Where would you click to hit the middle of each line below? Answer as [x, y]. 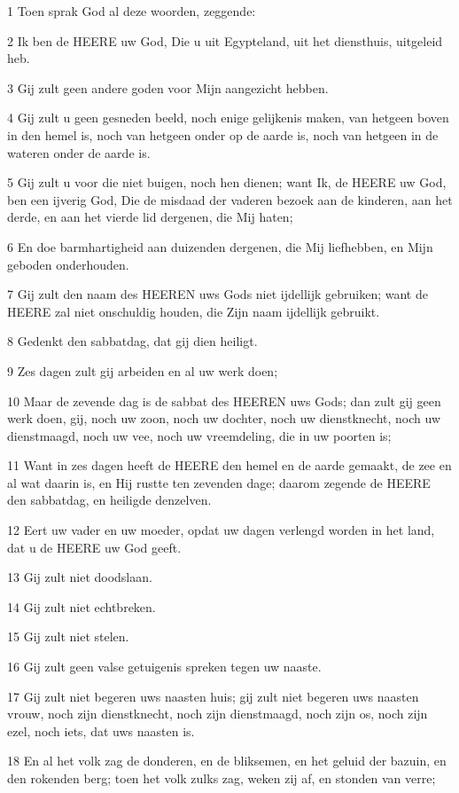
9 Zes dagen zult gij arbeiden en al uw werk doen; [143, 370]
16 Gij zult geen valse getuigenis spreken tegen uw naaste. [164, 667]
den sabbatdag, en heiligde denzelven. [109, 500]
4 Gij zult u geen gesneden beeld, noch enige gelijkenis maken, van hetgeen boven [228, 118]
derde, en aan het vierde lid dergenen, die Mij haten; [150, 217]
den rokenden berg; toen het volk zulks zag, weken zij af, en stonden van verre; [222, 778]
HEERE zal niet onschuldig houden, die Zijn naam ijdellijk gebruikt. [194, 311]
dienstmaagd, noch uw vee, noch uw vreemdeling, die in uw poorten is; [199, 435]
